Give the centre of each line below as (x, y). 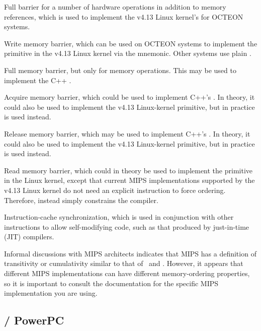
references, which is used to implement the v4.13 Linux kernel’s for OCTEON (124, 16)
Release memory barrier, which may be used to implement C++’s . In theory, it (127, 133)
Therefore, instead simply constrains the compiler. (81, 200)
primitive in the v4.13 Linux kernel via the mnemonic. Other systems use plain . (128, 53)
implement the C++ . (38, 80)
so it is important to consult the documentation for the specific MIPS (111, 283)
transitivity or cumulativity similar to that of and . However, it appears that (124, 263)
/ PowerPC (34, 320)
